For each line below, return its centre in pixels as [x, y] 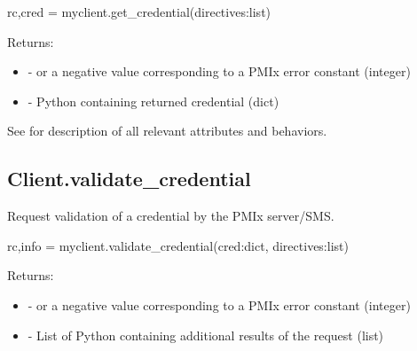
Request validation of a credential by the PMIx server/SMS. [171, 216]
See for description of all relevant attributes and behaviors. [167, 131]
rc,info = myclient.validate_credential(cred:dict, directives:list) [178, 245]
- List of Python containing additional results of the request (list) [206, 335]
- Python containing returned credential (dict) [153, 101]
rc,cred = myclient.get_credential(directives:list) [139, 12]
